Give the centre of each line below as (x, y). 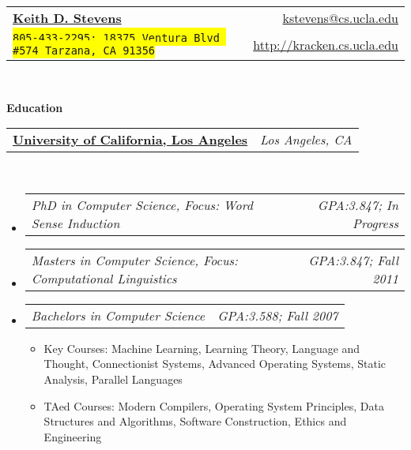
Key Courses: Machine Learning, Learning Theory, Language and (202, 348)
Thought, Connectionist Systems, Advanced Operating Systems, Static (215, 364)
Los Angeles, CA (306, 140)
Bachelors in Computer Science (118, 315)
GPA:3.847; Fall (353, 260)
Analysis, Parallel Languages (113, 379)
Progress (375, 223)
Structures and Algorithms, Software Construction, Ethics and (195, 421)
